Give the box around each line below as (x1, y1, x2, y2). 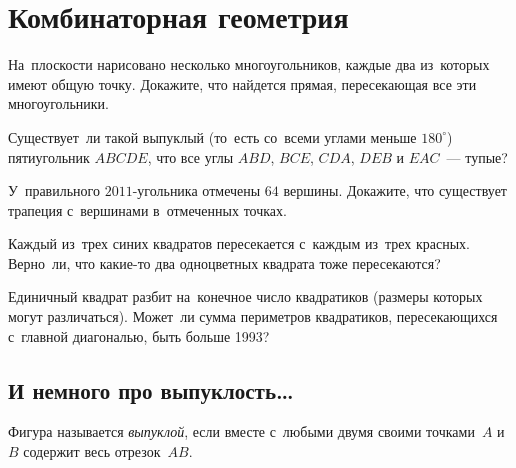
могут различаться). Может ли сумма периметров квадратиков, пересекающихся (8, 306, 498, 327)
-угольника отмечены (132, 180, 261, 201)
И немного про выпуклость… (8, 374, 294, 405)
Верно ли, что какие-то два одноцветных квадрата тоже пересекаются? (8, 252, 441, 273)
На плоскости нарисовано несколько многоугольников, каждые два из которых (8, 54, 490, 75)
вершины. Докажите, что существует (283, 180, 507, 201)
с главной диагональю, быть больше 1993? (8, 325, 270, 346)
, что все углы (147, 146, 234, 167)
